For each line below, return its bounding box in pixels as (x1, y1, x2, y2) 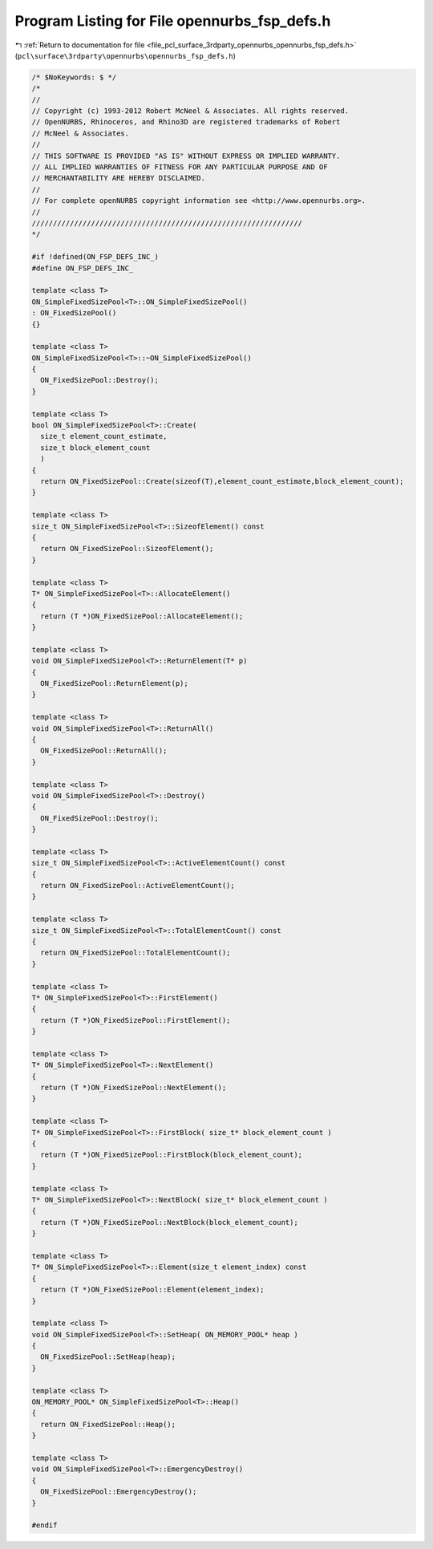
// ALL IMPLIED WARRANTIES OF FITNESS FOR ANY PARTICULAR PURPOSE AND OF (31, 163, 328, 172)
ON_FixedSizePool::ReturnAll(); (40, 746, 168, 756)
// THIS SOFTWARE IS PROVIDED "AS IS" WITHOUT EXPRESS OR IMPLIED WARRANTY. (31, 151, 341, 160)
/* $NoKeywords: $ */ (31, 72, 117, 82)
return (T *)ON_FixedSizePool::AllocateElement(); (40, 611, 244, 621)
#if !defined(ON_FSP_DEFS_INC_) (31, 253, 160, 262)
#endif (31, 1521, 58, 1530)
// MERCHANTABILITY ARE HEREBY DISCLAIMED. (31, 173, 206, 183)
